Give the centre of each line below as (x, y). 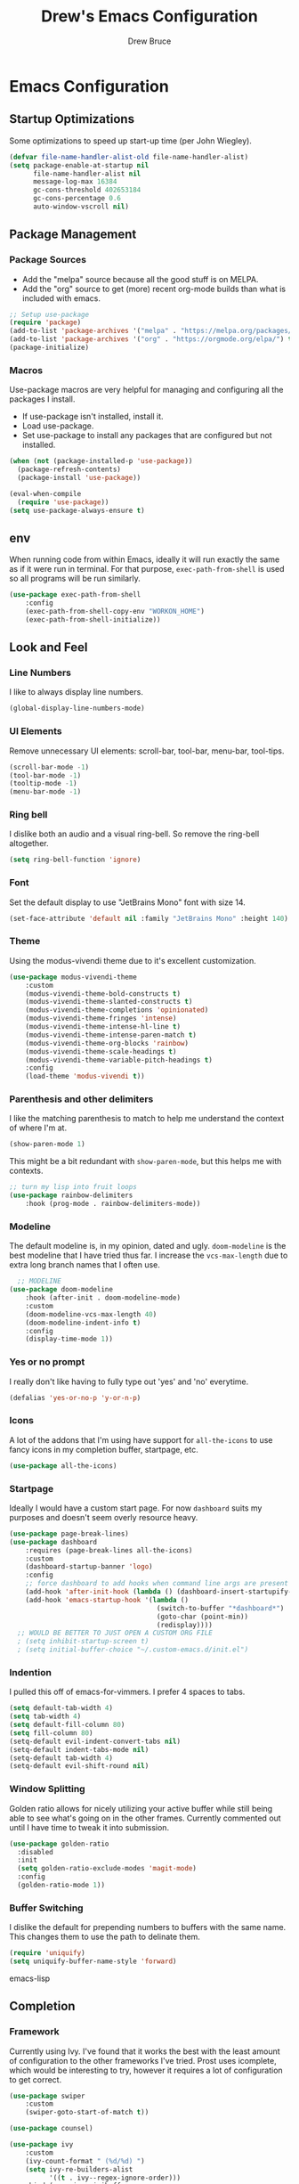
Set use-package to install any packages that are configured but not (147, 436)
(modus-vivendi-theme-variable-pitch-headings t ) (119, 1060)
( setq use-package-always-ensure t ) (77, 510)
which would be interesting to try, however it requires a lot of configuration (146, 2070)
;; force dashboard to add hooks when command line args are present (157, 1584)
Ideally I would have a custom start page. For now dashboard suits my (136, 1508)
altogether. (29, 843)
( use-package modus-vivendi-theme (73, 977)
